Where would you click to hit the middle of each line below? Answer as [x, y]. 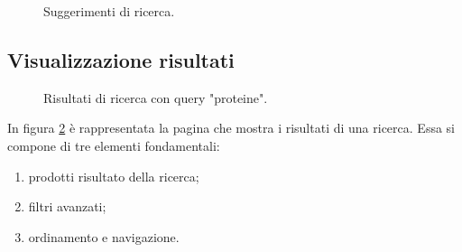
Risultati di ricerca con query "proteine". [156, 97]
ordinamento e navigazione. [104, 236]
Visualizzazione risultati [121, 59]
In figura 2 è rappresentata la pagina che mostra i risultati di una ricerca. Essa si [231, 128]
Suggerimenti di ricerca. [109, 11]
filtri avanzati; [67, 206]
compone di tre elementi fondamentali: [114, 145]
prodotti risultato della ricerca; [114, 176]
